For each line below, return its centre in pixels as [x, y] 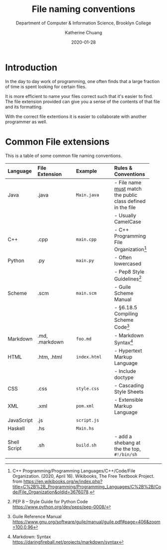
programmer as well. [26, 122]
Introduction [31, 67]
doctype [124, 377]
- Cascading [129, 385]
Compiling [126, 314]
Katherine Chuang [83, 32]
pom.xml [85, 406]
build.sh [86, 445]
